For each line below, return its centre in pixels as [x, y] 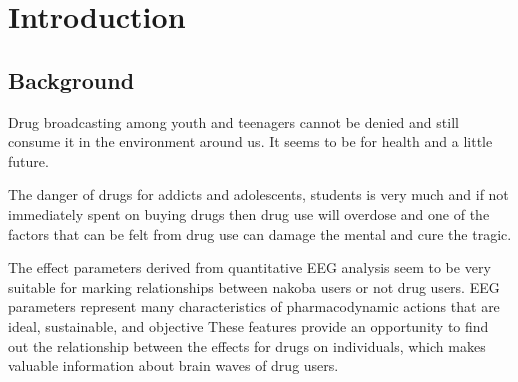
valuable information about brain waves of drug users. [173, 365]
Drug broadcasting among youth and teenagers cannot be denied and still [233, 121]
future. [28, 160]
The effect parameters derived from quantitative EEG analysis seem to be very [249, 267]
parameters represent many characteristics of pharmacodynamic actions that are [254, 306]
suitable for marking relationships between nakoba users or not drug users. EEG [254, 286]
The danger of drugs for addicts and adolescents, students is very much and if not [258, 194]
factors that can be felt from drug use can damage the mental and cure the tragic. [260, 233]
